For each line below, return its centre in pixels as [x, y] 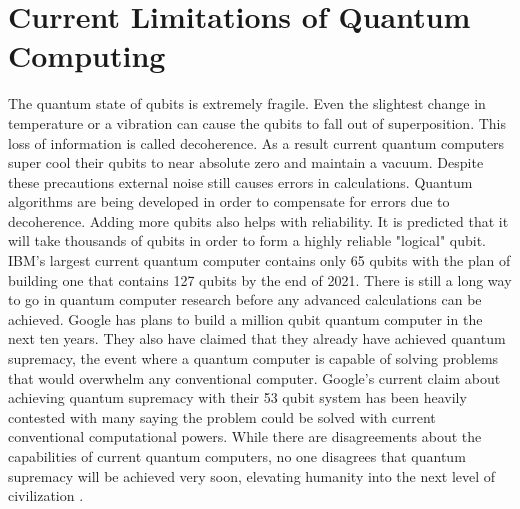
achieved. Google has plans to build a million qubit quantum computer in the [245, 318]
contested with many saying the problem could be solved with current [222, 416]
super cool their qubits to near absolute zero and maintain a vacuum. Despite [246, 162]
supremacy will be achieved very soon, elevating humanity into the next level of [252, 475]
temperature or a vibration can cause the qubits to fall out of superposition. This [257, 122]
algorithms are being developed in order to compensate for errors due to [229, 201]
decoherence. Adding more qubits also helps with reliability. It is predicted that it [258, 220]
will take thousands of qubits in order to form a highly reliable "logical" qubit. [247, 240]
